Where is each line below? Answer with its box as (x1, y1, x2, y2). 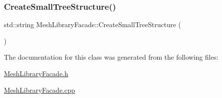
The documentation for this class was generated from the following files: (4, 52, 219, 62)
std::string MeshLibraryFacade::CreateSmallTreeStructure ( (4, 19, 181, 30)
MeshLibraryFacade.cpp (4, 84, 75, 95)
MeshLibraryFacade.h (4, 68, 69, 78)
